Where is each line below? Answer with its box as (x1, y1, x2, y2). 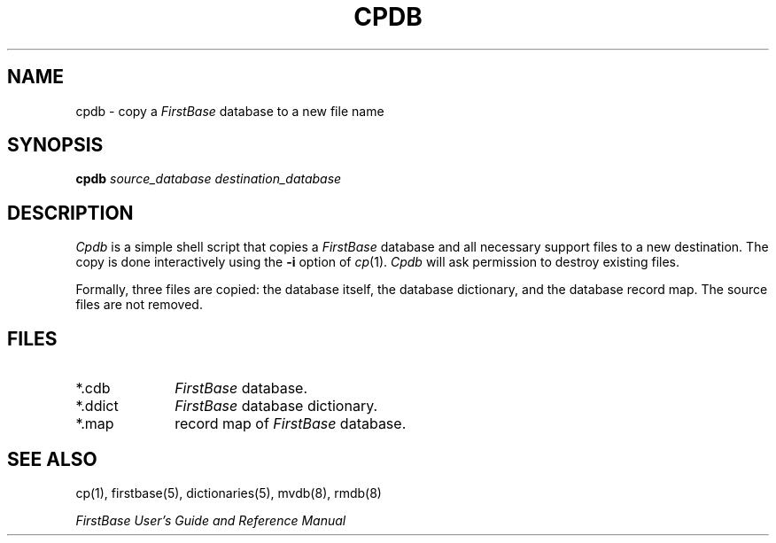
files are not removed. (75, 297, 203, 313)
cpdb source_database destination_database (75, 171, 342, 187)
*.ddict (75, 397, 119, 415)
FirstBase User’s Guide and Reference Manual (75, 512, 346, 528)
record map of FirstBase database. (175, 415, 407, 433)
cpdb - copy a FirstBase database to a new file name (75, 103, 384, 119)
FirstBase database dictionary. (175, 397, 378, 415)
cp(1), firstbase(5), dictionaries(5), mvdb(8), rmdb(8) (75, 485, 382, 500)
